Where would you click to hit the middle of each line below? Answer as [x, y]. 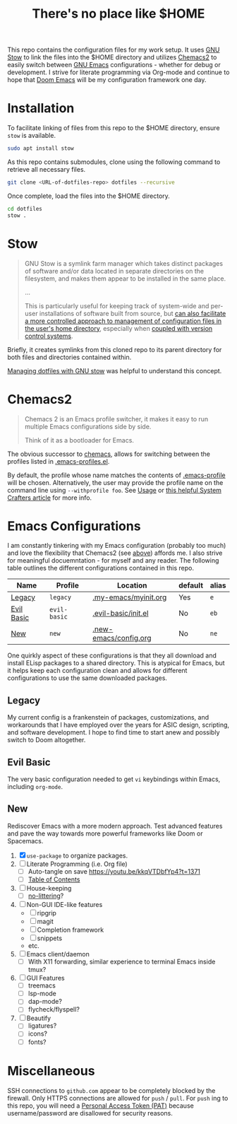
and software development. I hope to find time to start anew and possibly [114, 732]
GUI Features [45, 978]
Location [132, 585]
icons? [38, 1034]
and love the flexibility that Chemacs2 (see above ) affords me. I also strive [115, 553]
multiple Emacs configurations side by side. [88, 426]
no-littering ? [46, 896]
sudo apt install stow [41, 148]
